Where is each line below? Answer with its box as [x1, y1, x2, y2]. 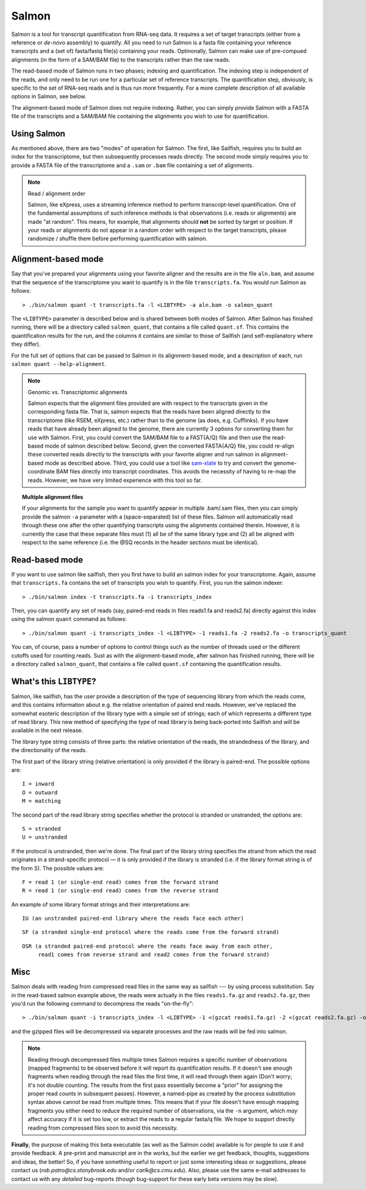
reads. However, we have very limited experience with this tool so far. [27, 476, 203, 484]
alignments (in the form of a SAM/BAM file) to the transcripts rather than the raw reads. [11, 56, 231, 63]
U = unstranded [22, 834, 68, 841]
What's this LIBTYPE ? [11, 676, 96, 686]
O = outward [22, 789, 58, 796]
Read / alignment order [27, 190, 85, 197]
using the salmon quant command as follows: [11, 615, 127, 623]
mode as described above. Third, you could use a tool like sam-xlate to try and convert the [45, 459, 273, 467]
